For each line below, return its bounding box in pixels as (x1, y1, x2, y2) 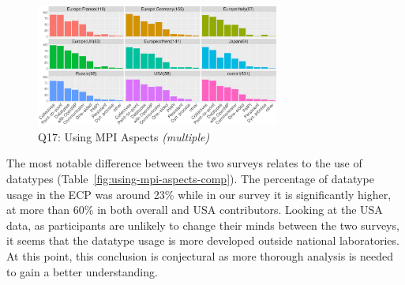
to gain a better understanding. (6, 263, 158, 279)
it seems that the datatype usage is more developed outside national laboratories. (6, 232, 399, 249)
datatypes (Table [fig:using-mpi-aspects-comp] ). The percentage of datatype (6, 170, 374, 186)
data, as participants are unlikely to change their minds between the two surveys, (6, 216, 399, 233)
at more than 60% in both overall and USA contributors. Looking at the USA (6, 201, 383, 218)
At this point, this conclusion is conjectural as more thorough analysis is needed (6, 247, 393, 264)
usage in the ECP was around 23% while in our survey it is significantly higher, (6, 186, 392, 202)
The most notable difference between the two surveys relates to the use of (6, 155, 362, 171)
